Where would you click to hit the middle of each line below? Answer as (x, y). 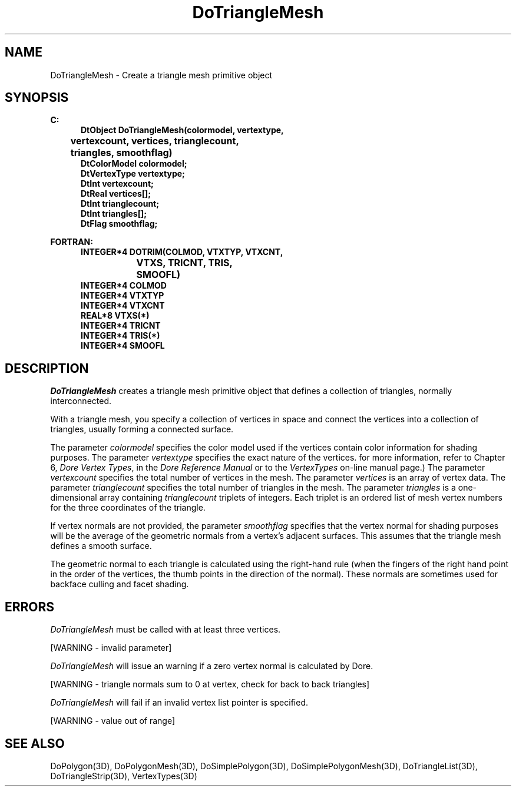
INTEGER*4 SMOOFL (123, 346)
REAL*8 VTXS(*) (115, 316)
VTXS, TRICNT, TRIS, (184, 263)
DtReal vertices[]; (116, 194)
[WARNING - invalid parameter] (111, 648)
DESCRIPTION (47, 368)
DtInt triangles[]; (114, 214)
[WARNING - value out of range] (113, 721)
